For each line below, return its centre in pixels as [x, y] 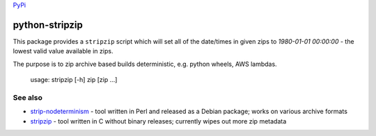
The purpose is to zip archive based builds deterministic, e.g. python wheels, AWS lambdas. [145, 64]
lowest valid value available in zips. [63, 51]
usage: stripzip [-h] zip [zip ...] [74, 80]
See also [28, 97]
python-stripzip [48, 25]
